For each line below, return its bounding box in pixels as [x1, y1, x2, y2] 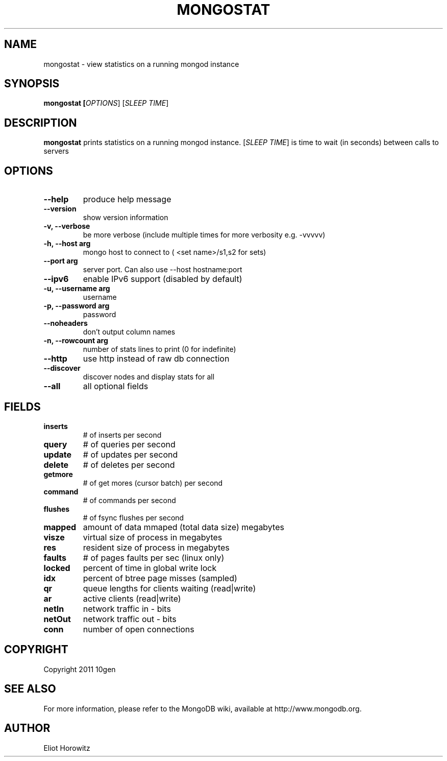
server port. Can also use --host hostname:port [83, 265, 242, 274]
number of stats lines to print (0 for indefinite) [83, 345, 236, 354]
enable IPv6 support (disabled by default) [83, 274, 242, 284]
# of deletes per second [83, 459, 175, 470]
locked [43, 562, 70, 573]
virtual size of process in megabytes [83, 532, 222, 542]
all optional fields [83, 381, 148, 392]
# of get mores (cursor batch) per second [83, 478, 223, 487]
